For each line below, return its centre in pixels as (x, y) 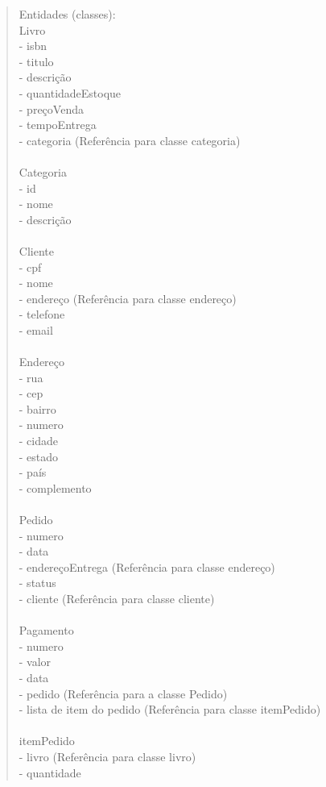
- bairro (37, 408)
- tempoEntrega (58, 125)
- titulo (36, 61)
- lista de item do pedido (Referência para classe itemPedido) (170, 709)
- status (37, 583)
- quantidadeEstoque (70, 92)
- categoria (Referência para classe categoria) (130, 140)
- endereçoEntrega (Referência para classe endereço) (147, 566)
